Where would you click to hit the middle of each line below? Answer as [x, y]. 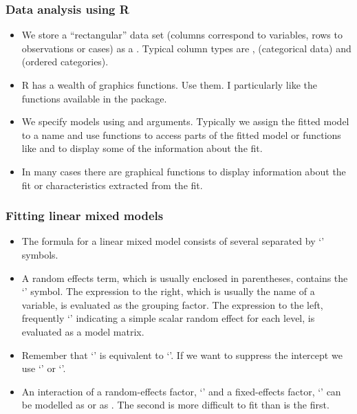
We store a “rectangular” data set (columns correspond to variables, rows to [182, 35]
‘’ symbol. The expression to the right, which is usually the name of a [168, 291]
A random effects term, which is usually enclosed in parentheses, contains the [185, 277]
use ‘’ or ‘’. [44, 368]
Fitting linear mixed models [85, 216]
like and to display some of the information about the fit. [142, 148]
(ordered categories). [65, 62]
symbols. [40, 254]
